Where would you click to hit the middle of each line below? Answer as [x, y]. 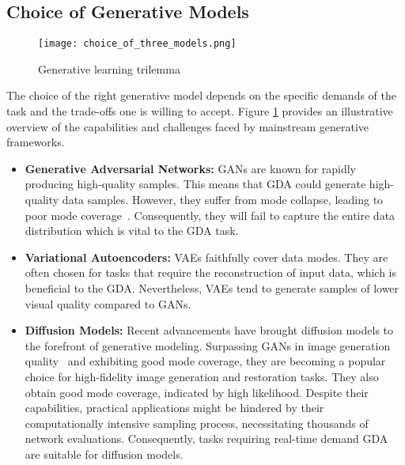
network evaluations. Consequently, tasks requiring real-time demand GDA [206, 439]
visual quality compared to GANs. [108, 303]
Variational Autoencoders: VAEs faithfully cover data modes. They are [206, 257]
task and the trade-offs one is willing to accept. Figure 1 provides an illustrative [200, 111]
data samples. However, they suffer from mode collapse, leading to [223, 200]
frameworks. [36, 142]
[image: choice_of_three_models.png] [137, 44]
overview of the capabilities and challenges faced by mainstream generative [188, 126]
